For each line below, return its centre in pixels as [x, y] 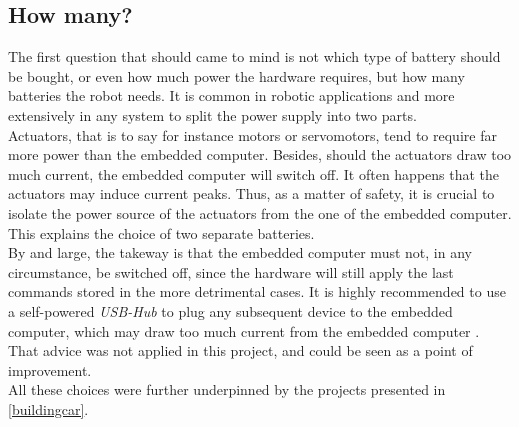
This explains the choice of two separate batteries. [161, 232]
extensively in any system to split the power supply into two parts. [212, 114]
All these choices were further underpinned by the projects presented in [227, 389]
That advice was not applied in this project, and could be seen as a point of [240, 350]
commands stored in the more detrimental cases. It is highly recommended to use [257, 291]
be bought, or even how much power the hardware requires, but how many [236, 75]
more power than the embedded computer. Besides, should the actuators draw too [260, 154]
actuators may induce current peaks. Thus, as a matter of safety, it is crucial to [251, 193]
